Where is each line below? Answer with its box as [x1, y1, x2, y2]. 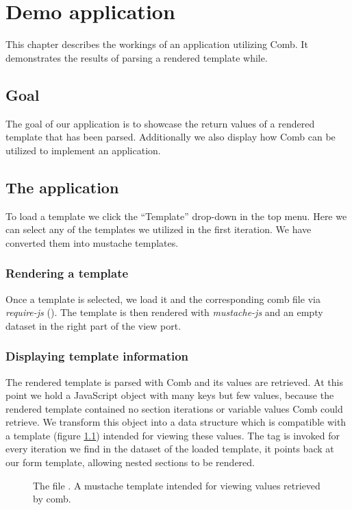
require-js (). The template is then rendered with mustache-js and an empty [5, 305, 323, 319]
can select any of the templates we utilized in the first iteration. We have [5, 222, 312, 236]
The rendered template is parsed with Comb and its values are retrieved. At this [5, 374, 343, 389]
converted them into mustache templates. [5, 235, 179, 250]
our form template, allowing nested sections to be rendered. [5, 455, 255, 470]
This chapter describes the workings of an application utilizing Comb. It [5, 37, 308, 51]
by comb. [33, 491, 71, 506]
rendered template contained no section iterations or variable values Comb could [5, 401, 343, 415]
